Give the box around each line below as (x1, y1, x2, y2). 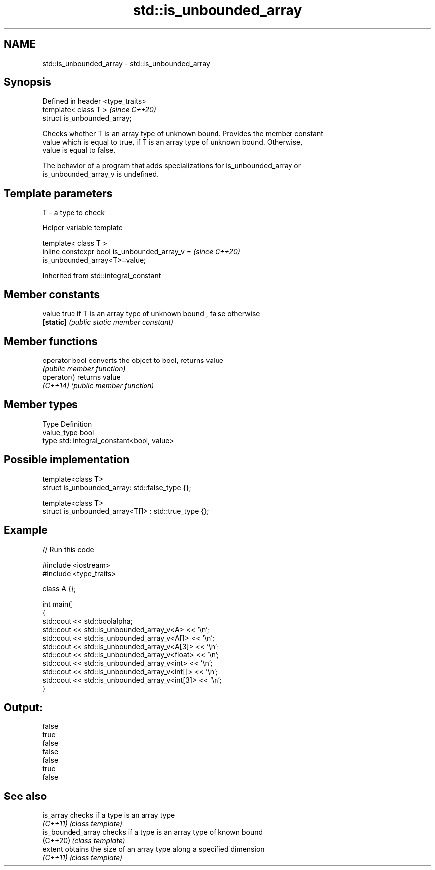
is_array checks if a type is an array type (42, 811, 175, 820)
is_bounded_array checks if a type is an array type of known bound (42, 828, 263, 837)
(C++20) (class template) (42, 836, 125, 845)
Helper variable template (42, 223, 123, 232)
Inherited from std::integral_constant (42, 271, 161, 280)
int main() (42, 599, 73, 608)
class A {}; (42, 584, 76, 593)
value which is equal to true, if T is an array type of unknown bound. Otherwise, (42, 138, 303, 146)
